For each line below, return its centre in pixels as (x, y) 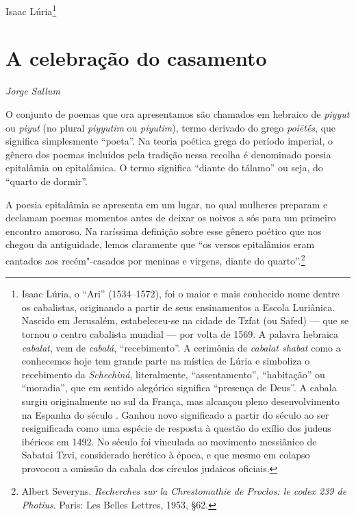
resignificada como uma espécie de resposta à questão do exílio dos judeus (176, 428)
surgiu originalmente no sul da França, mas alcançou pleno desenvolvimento (180, 401)
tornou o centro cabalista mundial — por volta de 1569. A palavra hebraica (180, 333)
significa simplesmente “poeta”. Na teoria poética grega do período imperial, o (169, 141)
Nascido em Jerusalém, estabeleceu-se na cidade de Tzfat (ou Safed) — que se (185, 320)
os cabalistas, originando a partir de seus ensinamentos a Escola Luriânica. (178, 307)
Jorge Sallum (33, 91)
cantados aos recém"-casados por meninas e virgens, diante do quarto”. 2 (155, 259)
